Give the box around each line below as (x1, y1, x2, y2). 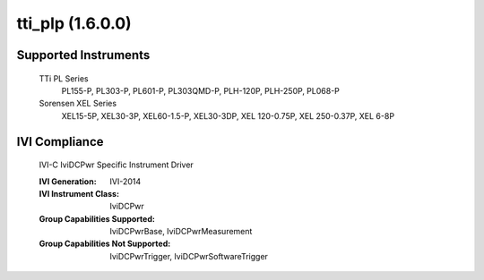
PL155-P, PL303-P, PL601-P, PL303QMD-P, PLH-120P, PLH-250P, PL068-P (61, 85, 341, 96)
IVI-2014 (109, 175, 142, 187)
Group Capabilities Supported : (39, 213, 156, 224)
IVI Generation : (39, 175, 98, 187)
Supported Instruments (16, 47, 151, 63)
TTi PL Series (39, 72, 89, 84)
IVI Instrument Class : (39, 188, 120, 199)
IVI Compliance (16, 134, 104, 149)
